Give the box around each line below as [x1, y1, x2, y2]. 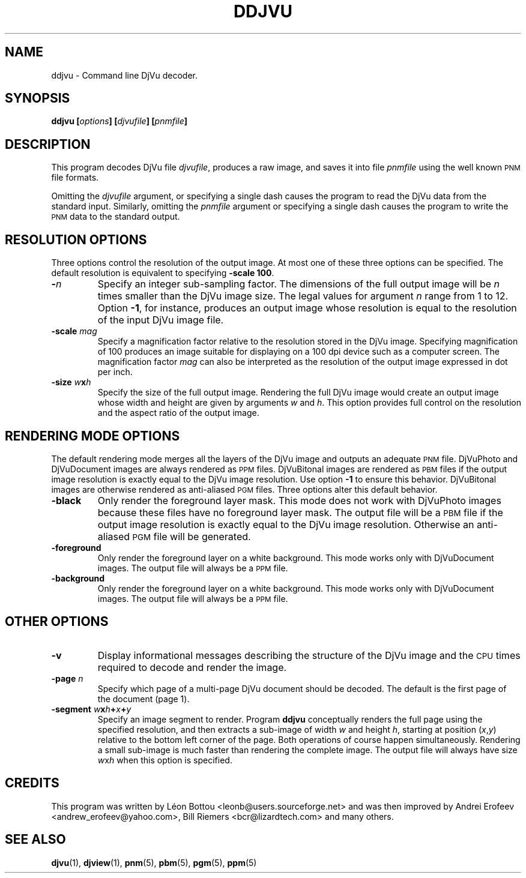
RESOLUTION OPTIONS [5, 232, 147, 247]
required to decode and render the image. [97, 661, 287, 673]
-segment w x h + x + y [51, 703, 131, 714]
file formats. [51, 172, 99, 183]
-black [51, 494, 82, 507]
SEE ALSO [5, 832, 66, 847]
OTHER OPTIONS [5, 614, 109, 630]
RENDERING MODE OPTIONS [5, 428, 180, 444]
